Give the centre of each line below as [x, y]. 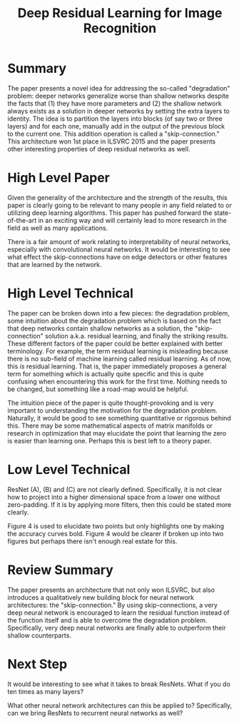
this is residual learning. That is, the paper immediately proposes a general [117, 366]
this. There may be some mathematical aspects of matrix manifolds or [110, 426]
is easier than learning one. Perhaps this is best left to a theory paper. [110, 441]
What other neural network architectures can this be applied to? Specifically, [120, 705]
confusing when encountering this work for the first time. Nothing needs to [117, 381]
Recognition [120, 28]
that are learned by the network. [55, 264]
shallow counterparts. [39, 635]
